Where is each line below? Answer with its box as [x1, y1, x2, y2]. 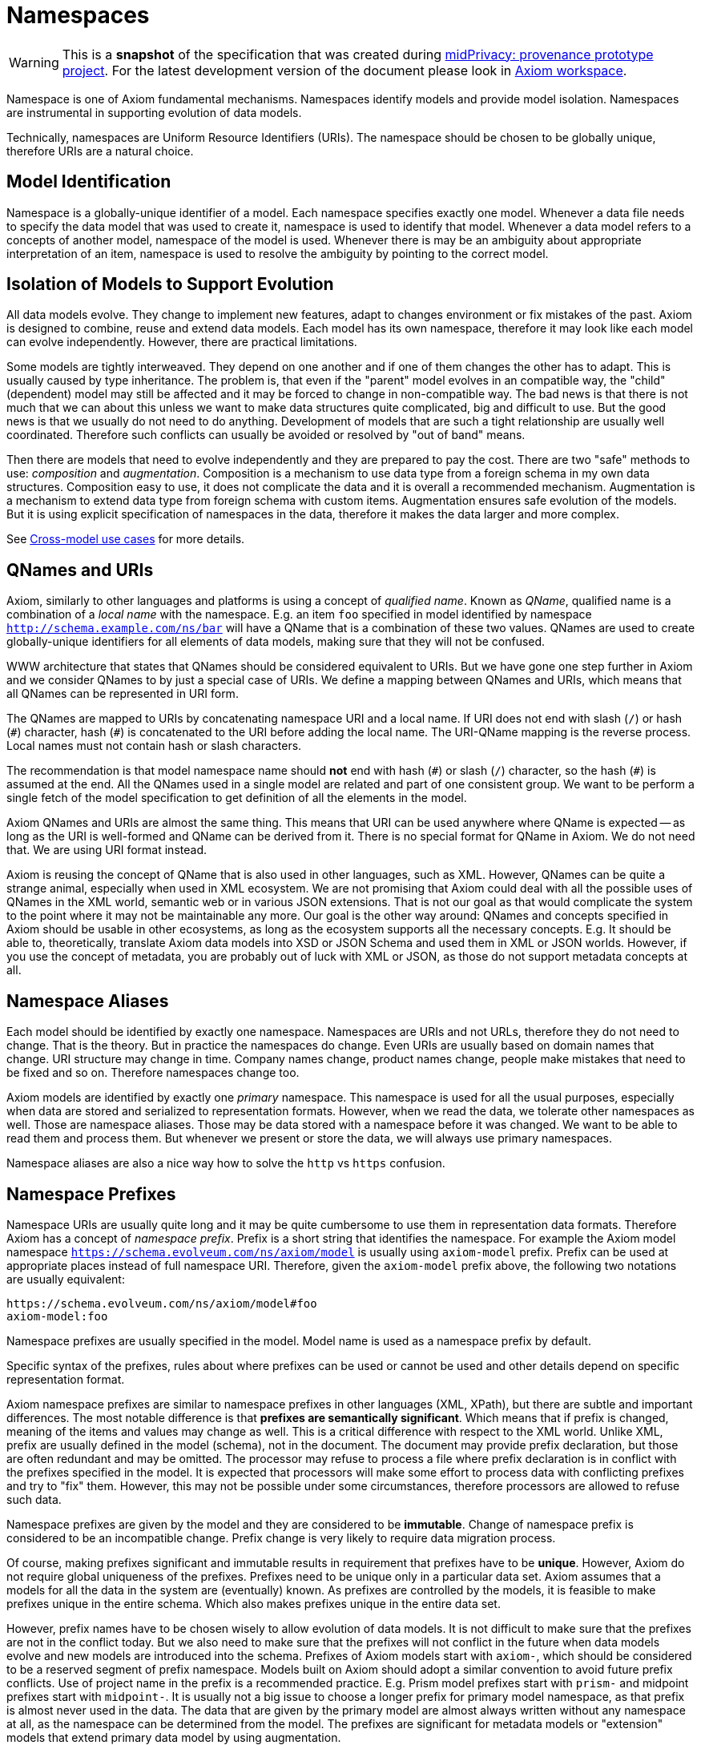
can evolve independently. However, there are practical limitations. [6, 335, 357, 349]
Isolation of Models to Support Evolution [6, 274, 334, 295]
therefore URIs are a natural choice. [6, 143, 194, 158]
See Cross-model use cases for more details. [6, 532, 245, 546]
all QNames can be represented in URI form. [6, 687, 239, 701]
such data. [6, 1492, 62, 1506]
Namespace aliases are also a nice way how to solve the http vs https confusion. [6, 1156, 445, 1171]
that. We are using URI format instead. [6, 843, 207, 857]
